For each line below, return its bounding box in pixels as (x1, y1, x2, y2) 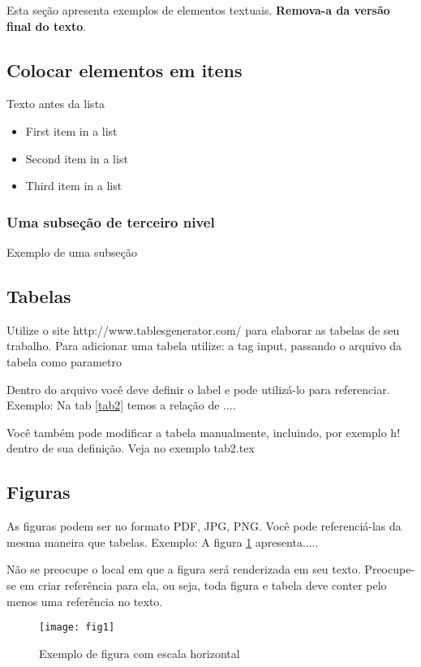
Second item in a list (25, 149, 128, 167)
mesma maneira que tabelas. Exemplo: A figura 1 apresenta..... (6, 533, 319, 550)
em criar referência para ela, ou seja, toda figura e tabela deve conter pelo (19, 576, 387, 593)
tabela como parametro (6, 353, 122, 370)
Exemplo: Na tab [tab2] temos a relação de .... (6, 396, 236, 414)
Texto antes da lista (6, 95, 105, 112)
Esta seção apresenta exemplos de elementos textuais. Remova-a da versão (6, 2, 390, 18)
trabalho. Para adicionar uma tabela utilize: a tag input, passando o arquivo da (6, 337, 402, 354)
